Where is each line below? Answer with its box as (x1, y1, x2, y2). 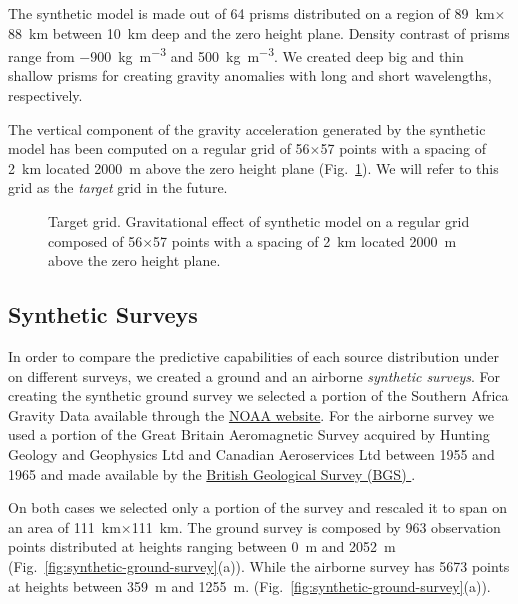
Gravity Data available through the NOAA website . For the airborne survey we (8, 404, 494, 425)
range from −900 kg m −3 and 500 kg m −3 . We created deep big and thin (8, 43, 464, 66)
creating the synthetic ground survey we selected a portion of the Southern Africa (8, 385, 509, 406)
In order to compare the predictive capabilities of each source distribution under (8, 345, 499, 366)
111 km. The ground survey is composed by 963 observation (131, 516, 501, 537)
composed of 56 (48, 230, 143, 251)
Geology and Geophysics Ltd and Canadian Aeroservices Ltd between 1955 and (8, 443, 495, 464)
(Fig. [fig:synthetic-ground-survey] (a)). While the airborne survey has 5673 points (8, 555, 510, 576)
